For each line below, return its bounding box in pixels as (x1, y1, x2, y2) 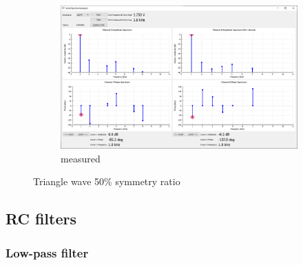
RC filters (6, 208, 77, 229)
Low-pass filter (6, 244, 89, 261)
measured (61, 151, 101, 165)
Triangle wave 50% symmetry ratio (33, 174, 180, 189)
